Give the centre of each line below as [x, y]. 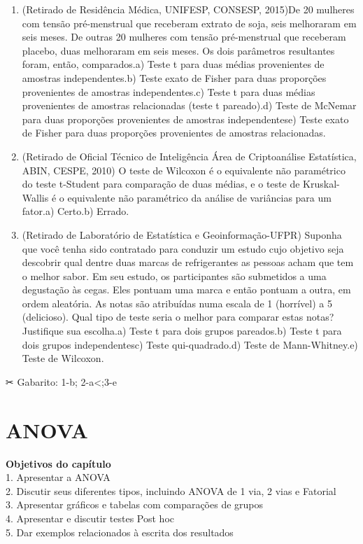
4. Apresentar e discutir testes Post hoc [90, 518]
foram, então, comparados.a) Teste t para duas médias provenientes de [173, 64]
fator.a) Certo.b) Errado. [76, 211]
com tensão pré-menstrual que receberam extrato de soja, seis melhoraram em [189, 23]
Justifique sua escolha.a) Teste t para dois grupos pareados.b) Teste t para [182, 331]
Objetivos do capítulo [58, 463]
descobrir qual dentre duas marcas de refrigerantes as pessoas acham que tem [188, 262]
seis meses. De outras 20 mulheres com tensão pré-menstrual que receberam [184, 37]
